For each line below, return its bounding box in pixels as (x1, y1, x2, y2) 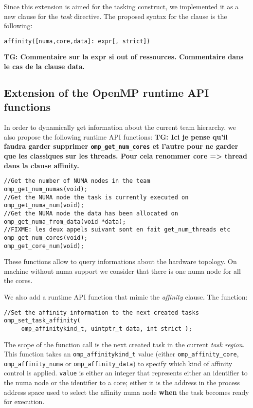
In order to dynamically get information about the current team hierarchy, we (4, 122, 236, 132)
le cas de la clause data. (4, 61, 85, 71)
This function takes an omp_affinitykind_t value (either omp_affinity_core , (4, 349, 239, 359)
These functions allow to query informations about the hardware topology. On (4, 256, 237, 266)
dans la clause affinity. (4, 160, 79, 170)
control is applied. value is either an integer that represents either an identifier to (4, 368, 248, 378)
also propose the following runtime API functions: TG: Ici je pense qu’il (4, 131, 228, 142)
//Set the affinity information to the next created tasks (4, 309, 199, 316)
